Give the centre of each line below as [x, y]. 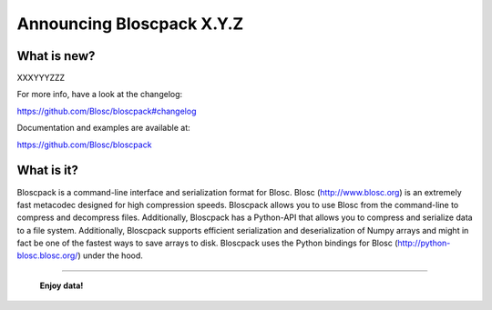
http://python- [424, 243]
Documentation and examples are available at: [103, 128]
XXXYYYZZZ [41, 78]
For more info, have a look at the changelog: [100, 95]
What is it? [48, 170]
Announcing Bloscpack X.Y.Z [130, 24]
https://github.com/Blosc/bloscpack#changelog [107, 111]
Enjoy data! [61, 285]
